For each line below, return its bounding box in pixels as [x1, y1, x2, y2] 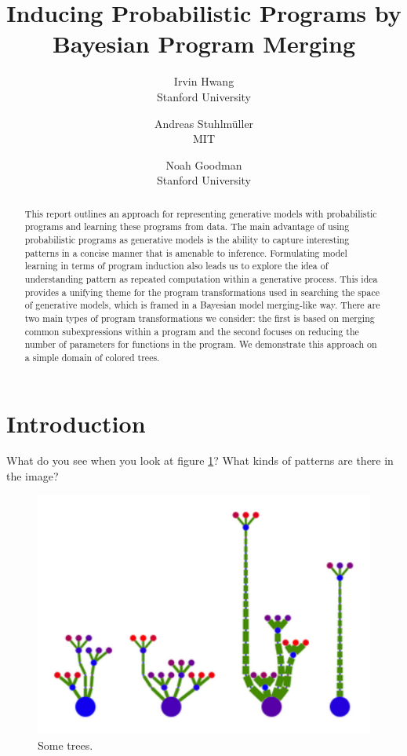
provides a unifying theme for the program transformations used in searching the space [24, 285, 380, 298]
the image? [6, 468, 59, 484]
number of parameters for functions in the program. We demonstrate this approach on [24, 338, 377, 351]
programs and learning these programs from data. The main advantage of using [24, 220, 350, 233]
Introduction [6, 407, 146, 439]
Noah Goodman [165, 156, 242, 173]
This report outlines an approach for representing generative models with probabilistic [24, 206, 377, 220]
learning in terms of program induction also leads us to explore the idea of [24, 259, 329, 272]
